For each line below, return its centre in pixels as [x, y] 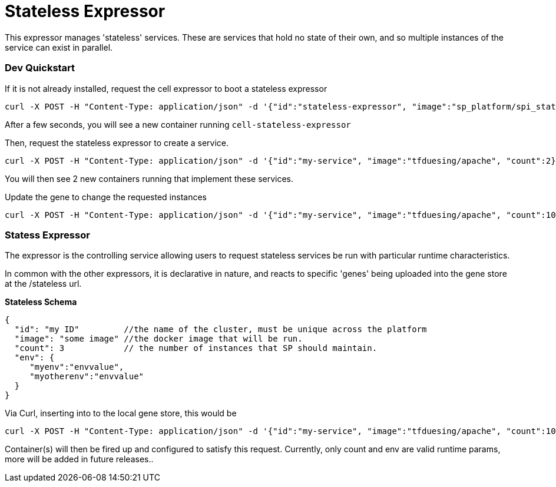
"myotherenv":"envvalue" [87, 377]
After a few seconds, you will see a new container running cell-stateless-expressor [178, 124]
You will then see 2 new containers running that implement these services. [149, 178]
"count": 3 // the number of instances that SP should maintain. [196, 348]
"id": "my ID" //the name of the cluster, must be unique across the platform [221, 329]
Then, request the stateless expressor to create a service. [117, 143]
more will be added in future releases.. [79, 459]
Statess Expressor [47, 235]
